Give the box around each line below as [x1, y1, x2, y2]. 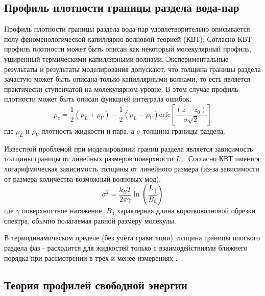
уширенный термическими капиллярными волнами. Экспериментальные [4, 53, 229, 64]
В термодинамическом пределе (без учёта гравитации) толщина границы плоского [4, 232, 260, 243]
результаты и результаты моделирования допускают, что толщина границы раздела [4, 63, 261, 74]
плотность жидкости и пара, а [41, 125, 134, 136]
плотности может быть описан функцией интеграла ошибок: [4, 93, 191, 104]
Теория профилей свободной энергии [4, 277, 187, 293]
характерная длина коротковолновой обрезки [117, 205, 255, 216]
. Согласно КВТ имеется [184, 153, 260, 164]
